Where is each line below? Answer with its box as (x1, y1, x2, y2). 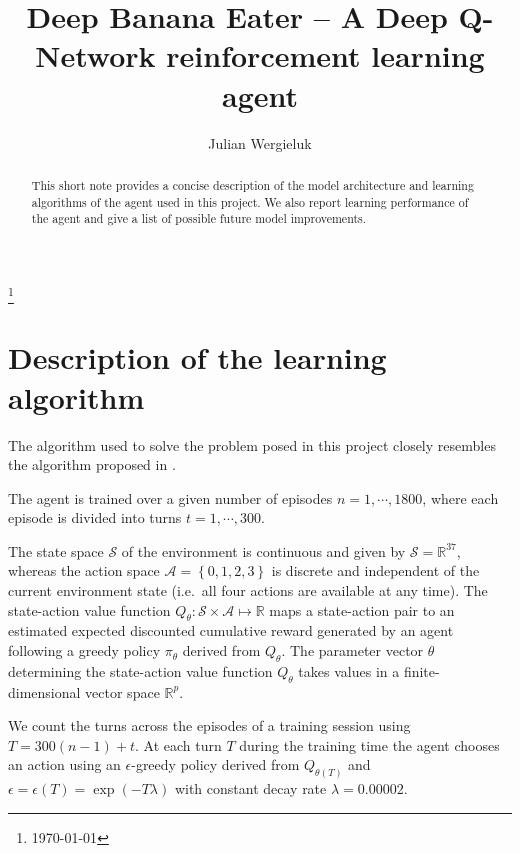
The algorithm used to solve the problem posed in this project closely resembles (8, 434, 496, 455)
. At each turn (135, 734, 222, 755)
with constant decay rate (174, 778, 327, 799)
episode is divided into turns (8, 507, 182, 528)
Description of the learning (8, 337, 387, 378)
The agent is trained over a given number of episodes (8, 487, 333, 508)
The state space (8, 540, 104, 561)
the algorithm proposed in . (8, 454, 176, 475)
